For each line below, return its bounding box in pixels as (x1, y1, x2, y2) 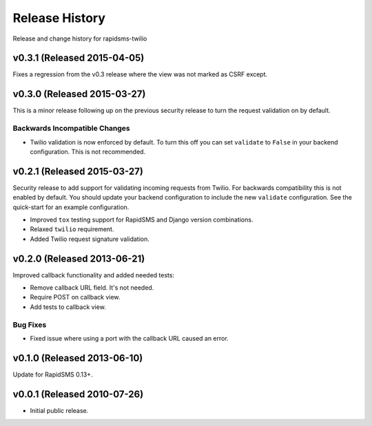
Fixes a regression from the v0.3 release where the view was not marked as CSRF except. (12, 70, 268, 78)
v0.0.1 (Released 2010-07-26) (12, 388, 144, 400)
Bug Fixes (12, 320, 47, 330)
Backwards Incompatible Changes (12, 124, 130, 134)
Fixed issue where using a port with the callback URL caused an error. (30, 334, 229, 342)
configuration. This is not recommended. (30, 147, 146, 156)
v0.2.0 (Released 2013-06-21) (12, 253, 145, 264)
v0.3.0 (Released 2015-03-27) (12, 88, 146, 100)
